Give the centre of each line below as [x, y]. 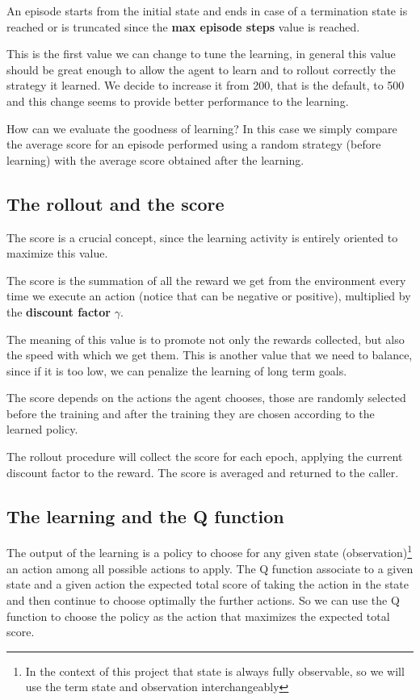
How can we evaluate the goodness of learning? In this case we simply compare [202, 128]
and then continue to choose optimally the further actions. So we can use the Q [203, 599]
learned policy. [42, 429]
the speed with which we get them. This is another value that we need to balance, [210, 355]
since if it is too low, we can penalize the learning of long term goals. [177, 370]
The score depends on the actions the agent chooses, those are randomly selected [206, 398]
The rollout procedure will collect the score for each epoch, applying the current [205, 457]
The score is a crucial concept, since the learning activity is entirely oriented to [202, 237]
